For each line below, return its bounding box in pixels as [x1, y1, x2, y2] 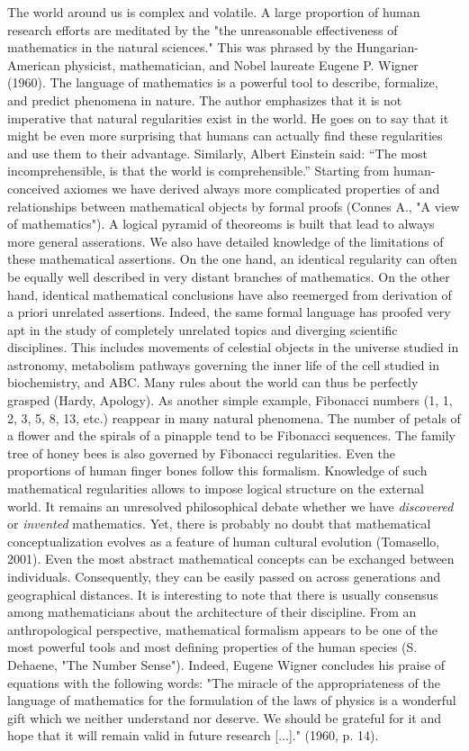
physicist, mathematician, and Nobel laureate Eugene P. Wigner [64, 55, 419, 74]
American [7, 55, 60, 74]
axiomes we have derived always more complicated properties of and [63, 178, 440, 197]
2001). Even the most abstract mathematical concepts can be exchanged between [7, 549, 455, 568]
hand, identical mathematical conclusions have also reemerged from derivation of [7, 285, 452, 303]
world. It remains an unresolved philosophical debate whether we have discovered [7, 496, 454, 515]
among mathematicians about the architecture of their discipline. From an [7, 602, 417, 621]
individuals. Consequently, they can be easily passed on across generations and [7, 567, 441, 585]
